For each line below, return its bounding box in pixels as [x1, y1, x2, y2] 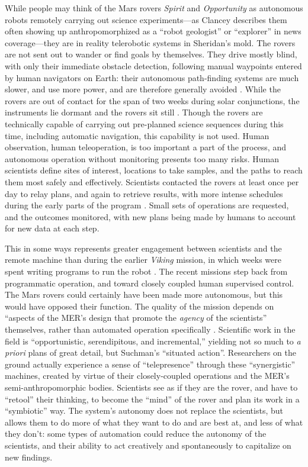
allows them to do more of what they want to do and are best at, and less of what [5, 416, 303, 428]
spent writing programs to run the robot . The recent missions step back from [5, 265, 288, 278]
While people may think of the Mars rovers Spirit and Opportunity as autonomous [5, 2, 303, 14]
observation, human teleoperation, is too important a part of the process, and [5, 141, 286, 153]
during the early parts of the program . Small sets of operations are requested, [5, 199, 289, 211]
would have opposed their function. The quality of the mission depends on [5, 299, 274, 312]
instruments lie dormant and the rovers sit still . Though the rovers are [5, 106, 263, 118]
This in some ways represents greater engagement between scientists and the [5, 241, 282, 254]
